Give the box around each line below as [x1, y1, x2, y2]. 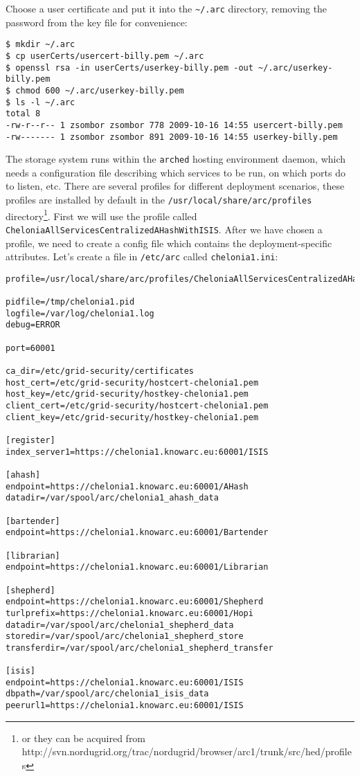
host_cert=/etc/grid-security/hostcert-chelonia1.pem [6, 377, 259, 388]
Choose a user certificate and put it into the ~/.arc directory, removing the [6, 1, 327, 15]
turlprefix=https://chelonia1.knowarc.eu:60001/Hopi [6, 608, 253, 618]
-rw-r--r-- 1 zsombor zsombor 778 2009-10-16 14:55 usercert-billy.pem [6, 120, 343, 130]
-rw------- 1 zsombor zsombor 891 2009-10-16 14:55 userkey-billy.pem [6, 132, 338, 142]
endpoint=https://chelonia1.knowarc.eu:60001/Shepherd [6, 597, 264, 607]
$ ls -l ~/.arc [6, 97, 75, 107]
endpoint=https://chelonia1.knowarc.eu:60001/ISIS [6, 677, 244, 687]
